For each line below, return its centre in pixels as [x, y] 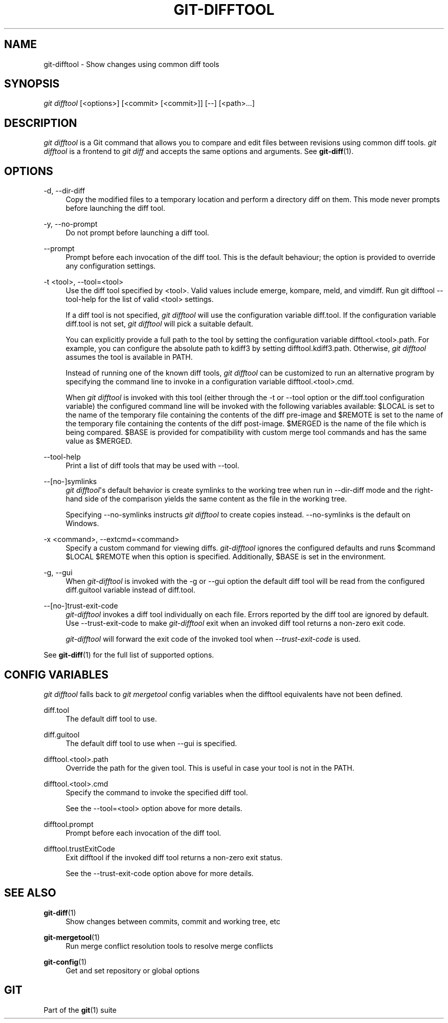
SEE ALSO [30, 893]
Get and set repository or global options [133, 970]
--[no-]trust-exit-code [81, 606]
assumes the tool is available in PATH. [129, 357]
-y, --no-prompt [71, 224]
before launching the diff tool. [116, 208]
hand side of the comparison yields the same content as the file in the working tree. [206, 499]
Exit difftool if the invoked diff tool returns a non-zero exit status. [174, 857]
